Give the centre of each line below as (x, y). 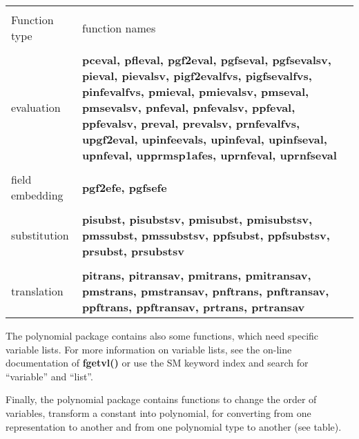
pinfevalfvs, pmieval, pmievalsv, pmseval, (195, 91)
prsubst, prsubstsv (133, 251)
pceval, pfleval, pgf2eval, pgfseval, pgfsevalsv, (206, 60)
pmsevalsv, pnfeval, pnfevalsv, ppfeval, (188, 107)
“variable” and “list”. (49, 376)
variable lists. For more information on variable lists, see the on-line (149, 349)
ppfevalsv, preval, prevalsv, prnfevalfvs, (191, 123)
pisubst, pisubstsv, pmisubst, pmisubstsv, (197, 219)
